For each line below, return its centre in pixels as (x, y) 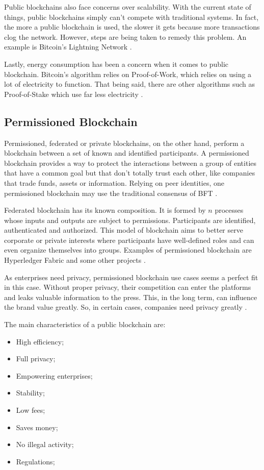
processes (229, 210)
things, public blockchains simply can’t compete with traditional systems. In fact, (131, 17)
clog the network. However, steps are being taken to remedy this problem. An (125, 36)
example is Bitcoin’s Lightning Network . (68, 47)
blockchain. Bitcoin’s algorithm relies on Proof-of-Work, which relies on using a (128, 74)
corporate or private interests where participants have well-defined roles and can (129, 240)
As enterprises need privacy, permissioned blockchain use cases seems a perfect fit (131, 277)
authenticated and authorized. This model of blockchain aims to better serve (124, 230)
